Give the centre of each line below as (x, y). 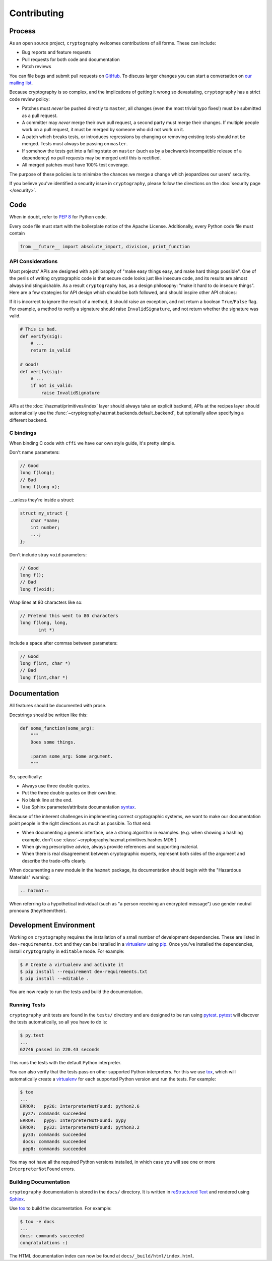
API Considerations (33, 261)
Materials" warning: (30, 877)
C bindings (23, 433)
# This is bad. (39, 329)
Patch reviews (37, 67)
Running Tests (27, 1005)
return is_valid (50, 350)
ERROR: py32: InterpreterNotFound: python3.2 (80, 1128)
